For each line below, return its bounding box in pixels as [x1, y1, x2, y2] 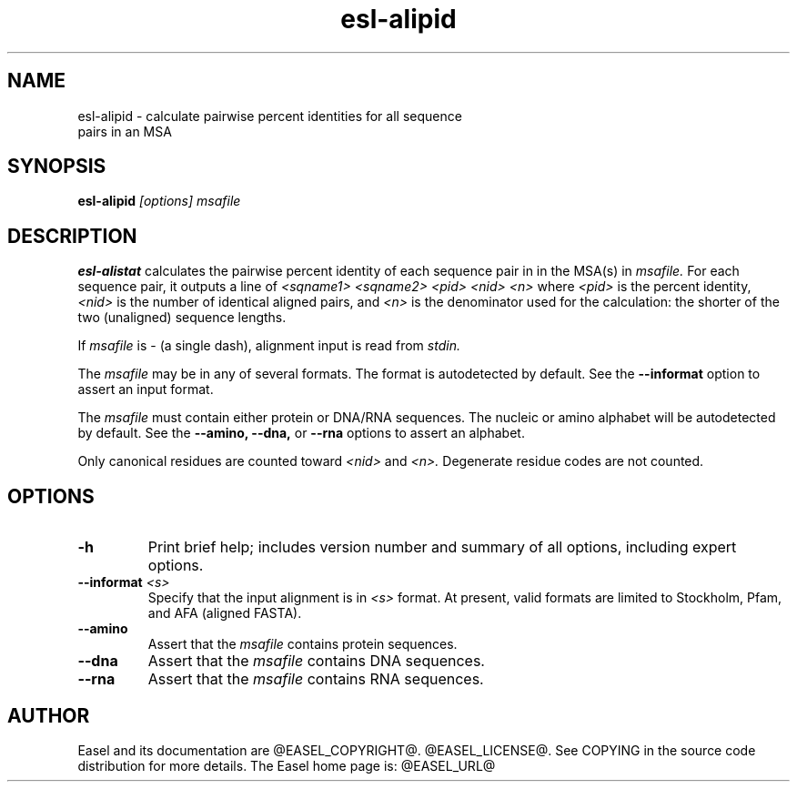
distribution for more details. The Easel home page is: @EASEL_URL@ [77, 757, 496, 774]
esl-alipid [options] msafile [77, 193, 241, 209]
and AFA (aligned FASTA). [147, 605, 302, 622]
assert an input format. [77, 381, 214, 398]
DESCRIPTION [7, 224, 137, 248]
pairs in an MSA [77, 123, 172, 139]
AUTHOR [7, 703, 90, 727]
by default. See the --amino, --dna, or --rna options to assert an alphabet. [77, 425, 525, 441]
